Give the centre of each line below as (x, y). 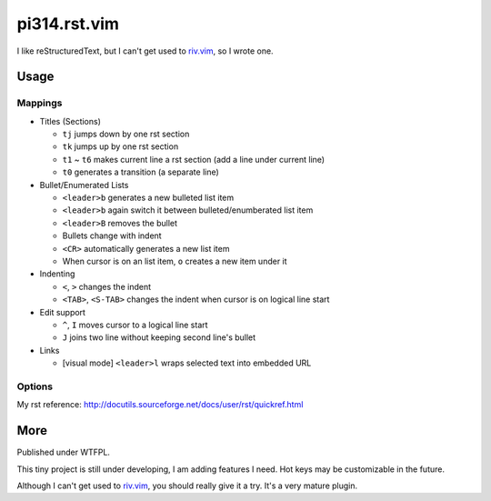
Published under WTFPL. (64, 452)
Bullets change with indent (112, 235)
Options (35, 386)
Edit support (63, 312)
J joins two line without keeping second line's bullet (159, 337)
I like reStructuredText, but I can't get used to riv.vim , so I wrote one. (145, 51)
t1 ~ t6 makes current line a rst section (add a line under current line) (194, 159)
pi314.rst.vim (68, 24)
